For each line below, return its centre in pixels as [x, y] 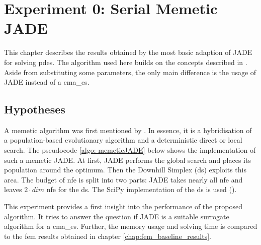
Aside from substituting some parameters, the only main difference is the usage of [130, 72]
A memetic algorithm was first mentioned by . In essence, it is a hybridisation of [128, 130]
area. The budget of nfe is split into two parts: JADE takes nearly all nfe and [123, 179]
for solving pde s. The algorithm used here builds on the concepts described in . [126, 62]
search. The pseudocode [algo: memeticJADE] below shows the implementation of [130, 150]
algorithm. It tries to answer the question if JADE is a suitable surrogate [117, 216]
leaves [13, 189]
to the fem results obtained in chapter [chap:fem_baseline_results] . [108, 236]
